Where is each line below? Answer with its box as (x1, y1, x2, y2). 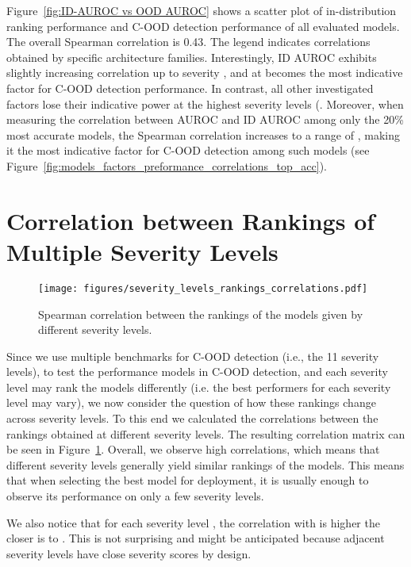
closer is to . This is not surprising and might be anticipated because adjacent (6, 530, 385, 546)
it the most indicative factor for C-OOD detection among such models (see (6, 142, 370, 159)
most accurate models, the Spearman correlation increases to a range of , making (6, 126, 400, 143)
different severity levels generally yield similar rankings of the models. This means (6, 456, 405, 473)
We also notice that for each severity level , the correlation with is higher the (6, 514, 380, 531)
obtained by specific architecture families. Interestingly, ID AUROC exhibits (6, 48, 377, 65)
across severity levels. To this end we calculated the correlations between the (6, 410, 378, 427)
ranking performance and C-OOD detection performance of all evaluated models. (6, 17, 400, 34)
